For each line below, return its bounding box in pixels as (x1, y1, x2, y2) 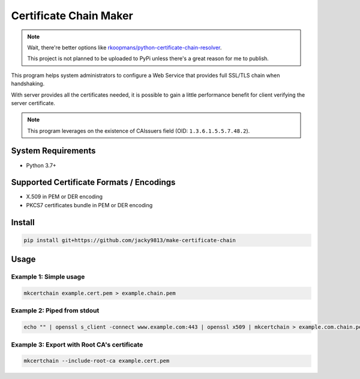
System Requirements (11, 146, 96, 156)
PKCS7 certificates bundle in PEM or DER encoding (26, 201, 153, 208)
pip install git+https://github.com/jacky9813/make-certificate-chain (23, 237, 236, 243)
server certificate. (11, 99, 55, 106)
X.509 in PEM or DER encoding (26, 193, 103, 201)
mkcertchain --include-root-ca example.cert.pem (23, 357, 170, 365)
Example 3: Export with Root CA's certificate (11, 340, 143, 348)
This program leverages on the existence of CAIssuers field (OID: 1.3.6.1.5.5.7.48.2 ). (27, 127, 250, 135)
